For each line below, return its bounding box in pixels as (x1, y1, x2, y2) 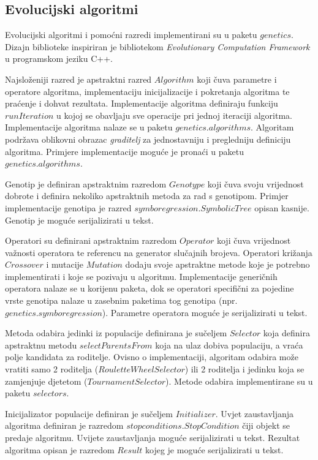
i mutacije (46, 258, 84, 271)
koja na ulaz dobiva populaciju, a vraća (155, 338, 303, 351)
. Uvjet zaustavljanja (215, 407, 294, 420)
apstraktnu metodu (5, 338, 77, 351)
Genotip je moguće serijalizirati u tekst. (5, 213, 154, 226)
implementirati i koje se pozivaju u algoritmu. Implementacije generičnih (5, 270, 278, 282)
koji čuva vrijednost (216, 234, 291, 247)
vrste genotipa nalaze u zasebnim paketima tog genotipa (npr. (5, 294, 238, 307)
